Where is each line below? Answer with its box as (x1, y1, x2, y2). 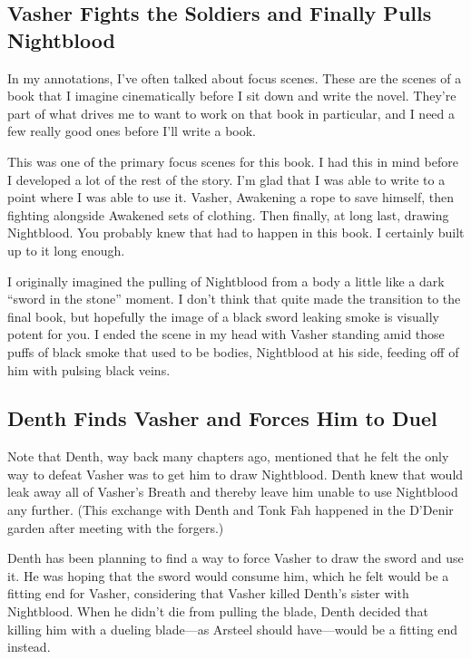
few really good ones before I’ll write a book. (7, 121, 256, 141)
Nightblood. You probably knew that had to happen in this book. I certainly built (7, 223, 465, 242)
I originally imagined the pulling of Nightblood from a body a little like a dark (7, 271, 445, 290)
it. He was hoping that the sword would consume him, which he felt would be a (7, 566, 449, 585)
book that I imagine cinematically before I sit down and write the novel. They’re (7, 86, 456, 105)
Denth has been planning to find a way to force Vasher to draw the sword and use (7, 548, 464, 567)
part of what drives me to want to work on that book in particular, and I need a (7, 103, 456, 122)
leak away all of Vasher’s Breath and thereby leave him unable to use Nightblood (7, 482, 458, 501)
